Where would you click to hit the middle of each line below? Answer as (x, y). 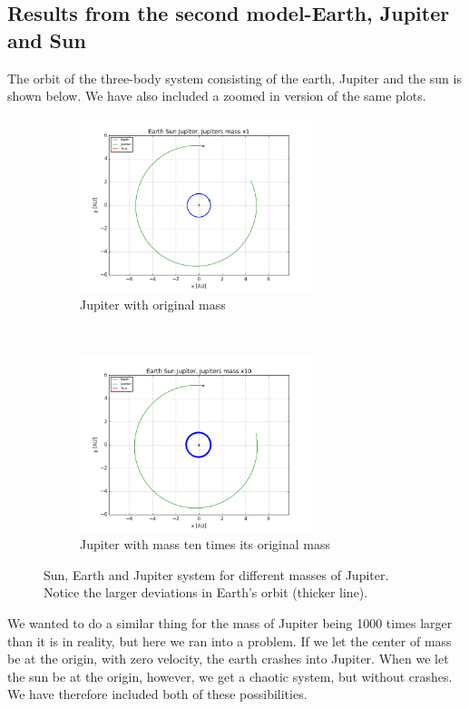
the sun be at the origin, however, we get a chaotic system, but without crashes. (230, 676)
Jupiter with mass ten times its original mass (205, 544)
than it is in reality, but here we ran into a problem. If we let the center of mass (230, 640)
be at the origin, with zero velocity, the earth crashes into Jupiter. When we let (228, 659)
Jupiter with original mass (153, 305)
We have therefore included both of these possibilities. (157, 694)
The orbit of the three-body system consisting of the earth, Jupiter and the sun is (234, 78)
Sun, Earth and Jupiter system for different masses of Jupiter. (216, 574)
